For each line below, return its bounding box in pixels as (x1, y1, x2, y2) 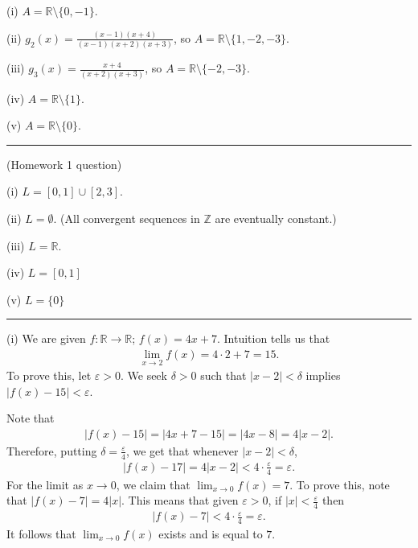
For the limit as (6, 476, 84, 492)
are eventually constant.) (215, 209, 337, 226)
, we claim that (116, 476, 191, 492)
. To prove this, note (289, 476, 390, 492)
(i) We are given (6, 330, 86, 347)
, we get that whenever (125, 442, 239, 459)
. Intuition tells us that (216, 330, 330, 347)
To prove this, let (6, 367, 92, 384)
